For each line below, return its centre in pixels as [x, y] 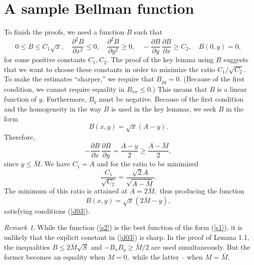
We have [57, 164]
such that [148, 32]
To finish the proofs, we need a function [64, 32]
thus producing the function [202, 191]
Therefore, [20, 136]
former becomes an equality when [55, 257]
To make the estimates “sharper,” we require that [79, 79]
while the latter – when [168, 257]
